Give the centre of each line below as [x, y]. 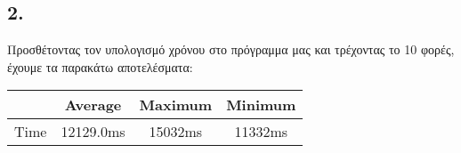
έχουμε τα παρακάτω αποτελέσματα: [100, 66]
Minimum [261, 105]
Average [93, 105]
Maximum [176, 105]
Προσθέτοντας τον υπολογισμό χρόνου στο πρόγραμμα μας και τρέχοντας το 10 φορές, [231, 49]
